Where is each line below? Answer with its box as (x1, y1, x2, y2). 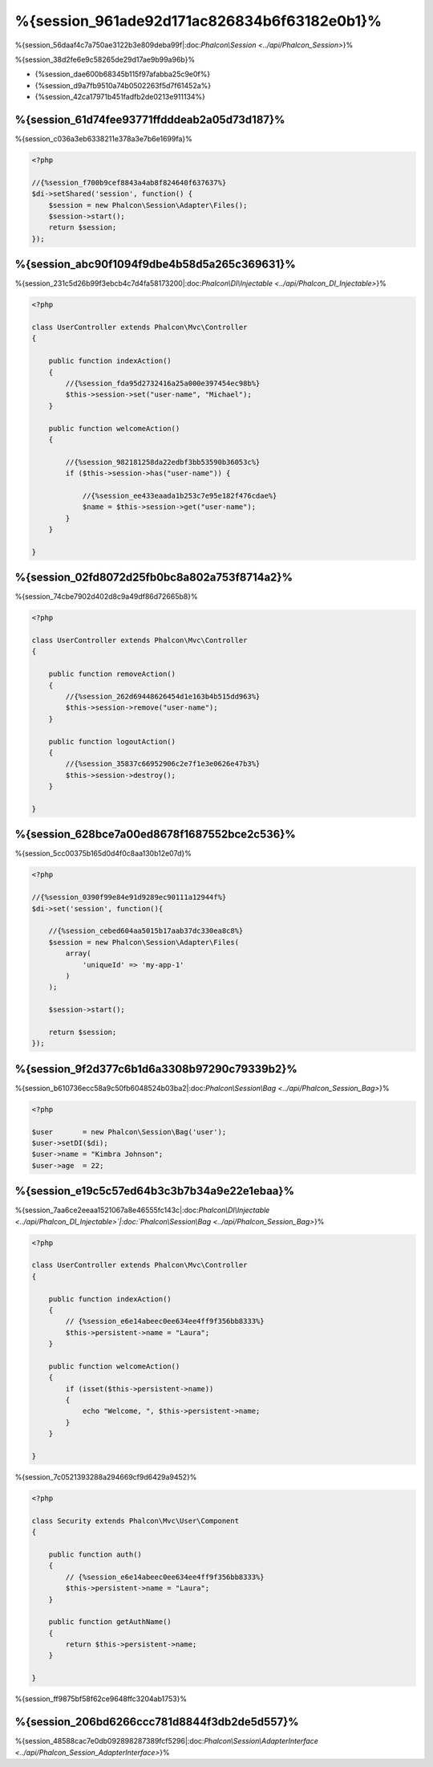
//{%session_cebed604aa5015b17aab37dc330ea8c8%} (48, 926, 244, 935)
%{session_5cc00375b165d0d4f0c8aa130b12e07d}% (14, 849, 192, 858)
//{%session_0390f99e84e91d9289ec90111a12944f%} (31, 893, 227, 902)
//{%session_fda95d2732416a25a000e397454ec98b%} (65, 378, 261, 388)
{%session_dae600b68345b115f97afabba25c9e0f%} (34, 69, 211, 79)
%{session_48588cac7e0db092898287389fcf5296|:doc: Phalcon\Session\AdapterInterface (14, 1736, 318, 1746)
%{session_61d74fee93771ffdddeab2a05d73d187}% (14, 112, 285, 126)
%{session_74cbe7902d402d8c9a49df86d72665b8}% (14, 592, 198, 601)
